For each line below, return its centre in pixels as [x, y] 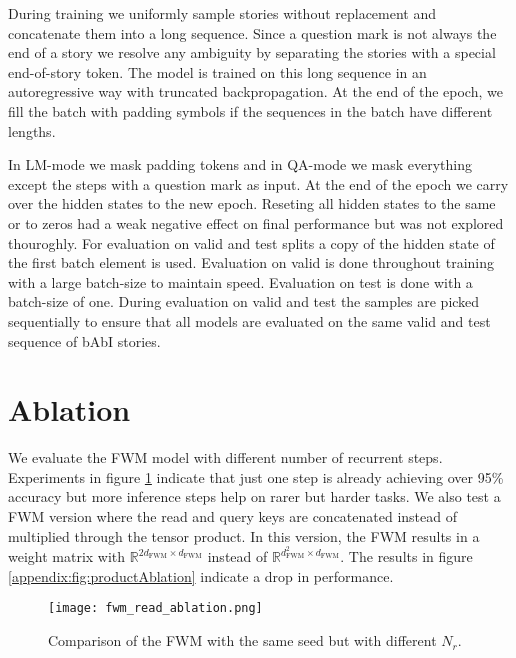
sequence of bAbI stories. [84, 340]
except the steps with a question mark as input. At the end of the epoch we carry [258, 183]
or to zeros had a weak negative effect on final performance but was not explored [256, 222]
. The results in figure [406, 556]
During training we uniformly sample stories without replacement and [222, 13]
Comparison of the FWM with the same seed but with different [242, 640]
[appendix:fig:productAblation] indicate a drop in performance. [201, 575]
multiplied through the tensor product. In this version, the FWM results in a [244, 535]
